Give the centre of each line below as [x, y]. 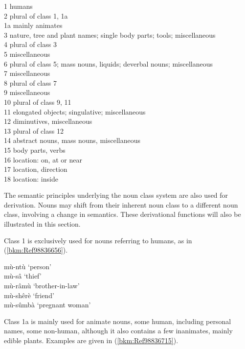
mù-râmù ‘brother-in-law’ [42, 286]
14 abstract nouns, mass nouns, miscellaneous [72, 140]
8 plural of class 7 [30, 82]
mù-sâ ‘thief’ [23, 276]
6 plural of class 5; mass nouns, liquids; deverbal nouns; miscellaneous [108, 63]
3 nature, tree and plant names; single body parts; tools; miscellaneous [110, 35]
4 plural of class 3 [30, 44]
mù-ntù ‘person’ [28, 266]
